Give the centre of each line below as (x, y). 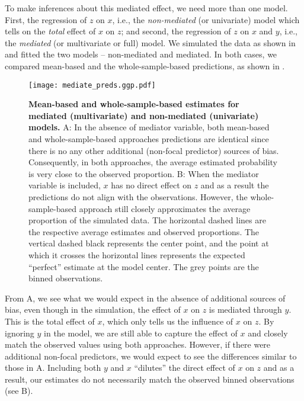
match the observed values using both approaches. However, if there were (138, 344)
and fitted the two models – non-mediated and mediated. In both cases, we (141, 54)
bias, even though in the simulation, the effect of (93, 309)
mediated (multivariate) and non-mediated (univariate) (144, 115)
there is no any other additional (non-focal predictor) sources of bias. (154, 150)
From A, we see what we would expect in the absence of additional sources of (145, 298)
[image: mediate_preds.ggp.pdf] (92, 85)
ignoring (20, 333)
